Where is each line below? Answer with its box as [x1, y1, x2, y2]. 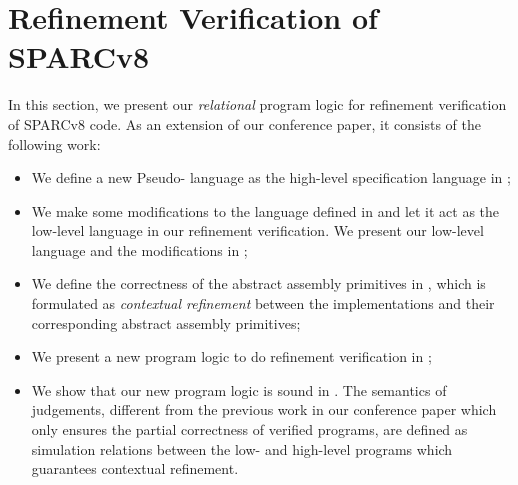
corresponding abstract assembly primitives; [31, 312, 301, 333]
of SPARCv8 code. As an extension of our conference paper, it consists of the [8, 113, 481, 134]
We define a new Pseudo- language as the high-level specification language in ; [31, 167, 511, 188]
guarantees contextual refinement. [31, 458, 239, 479]
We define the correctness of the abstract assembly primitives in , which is [31, 273, 486, 294]
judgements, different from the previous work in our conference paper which [31, 399, 497, 420]
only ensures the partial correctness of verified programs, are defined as [31, 419, 468, 440]
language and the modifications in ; [31, 239, 248, 260]
